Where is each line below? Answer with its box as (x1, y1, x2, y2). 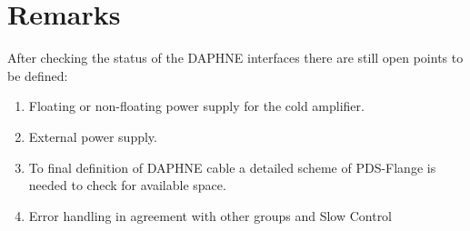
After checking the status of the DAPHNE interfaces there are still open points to (7, 48, 464, 67)
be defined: (7, 65, 68, 85)
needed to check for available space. (28, 176, 226, 195)
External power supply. (28, 126, 157, 146)
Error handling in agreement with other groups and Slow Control (28, 206, 393, 225)
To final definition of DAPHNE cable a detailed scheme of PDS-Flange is (28, 157, 436, 176)
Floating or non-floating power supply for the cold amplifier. (28, 96, 365, 115)
